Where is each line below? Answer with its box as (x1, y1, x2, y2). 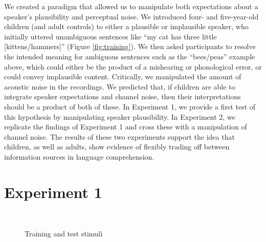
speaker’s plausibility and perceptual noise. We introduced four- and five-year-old (4, 11, 259, 21)
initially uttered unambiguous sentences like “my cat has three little (4, 31, 217, 41)
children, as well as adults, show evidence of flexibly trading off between (4, 141, 230, 152)
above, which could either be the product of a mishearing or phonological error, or (4, 61, 262, 72)
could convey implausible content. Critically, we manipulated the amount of (4, 71, 241, 82)
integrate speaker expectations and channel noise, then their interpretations (4, 91, 241, 102)
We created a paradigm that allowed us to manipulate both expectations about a (4, 1, 258, 11)
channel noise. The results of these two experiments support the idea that (4, 131, 235, 142)
